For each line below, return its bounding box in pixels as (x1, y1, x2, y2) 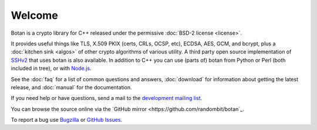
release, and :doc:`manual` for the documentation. (11, 84, 132, 91)
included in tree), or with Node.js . (11, 65, 92, 72)
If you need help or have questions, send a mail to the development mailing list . (11, 95, 203, 102)
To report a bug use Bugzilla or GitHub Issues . (11, 116, 123, 124)
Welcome (11, 9, 58, 22)
